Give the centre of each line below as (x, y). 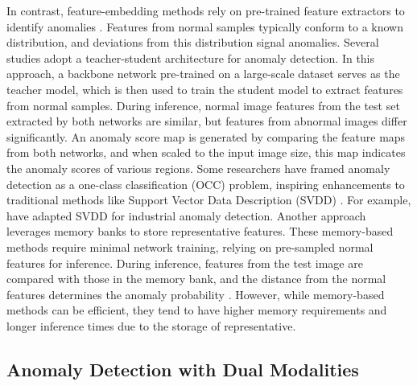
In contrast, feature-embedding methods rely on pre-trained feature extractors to (206, 10)
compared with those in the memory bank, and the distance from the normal (196, 279)
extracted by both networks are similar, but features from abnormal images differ (207, 121)
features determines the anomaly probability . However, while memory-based (196, 294)
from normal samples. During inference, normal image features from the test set (203, 105)
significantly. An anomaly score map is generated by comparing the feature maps (206, 136)
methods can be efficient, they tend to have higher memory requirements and (197, 310)
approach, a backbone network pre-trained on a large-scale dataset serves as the (203, 74)
